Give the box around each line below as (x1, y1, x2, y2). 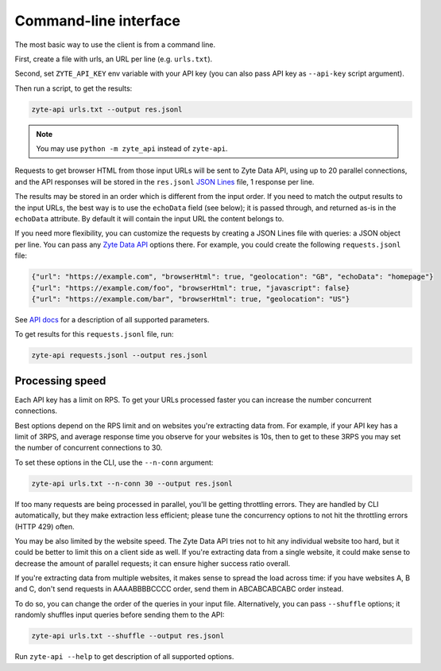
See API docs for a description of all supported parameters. (14, 314, 210, 324)
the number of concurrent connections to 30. (14, 443, 163, 453)
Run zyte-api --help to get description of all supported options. (14, 652, 234, 661)
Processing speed (14, 374, 106, 388)
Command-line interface (14, 12, 180, 29)
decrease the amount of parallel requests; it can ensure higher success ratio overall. (14, 558, 291, 568)
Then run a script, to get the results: (14, 84, 133, 93)
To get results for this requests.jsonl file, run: (14, 330, 174, 339)
